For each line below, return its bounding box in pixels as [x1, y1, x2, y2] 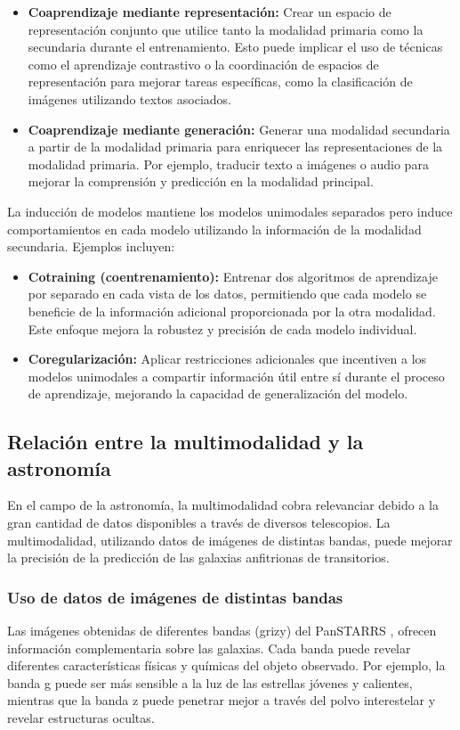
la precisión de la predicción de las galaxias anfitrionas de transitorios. [7, 548, 390, 567]
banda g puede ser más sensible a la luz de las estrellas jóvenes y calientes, [7, 673, 413, 692]
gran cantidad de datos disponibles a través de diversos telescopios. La [7, 513, 391, 532]
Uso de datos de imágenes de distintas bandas [7, 586, 343, 608]
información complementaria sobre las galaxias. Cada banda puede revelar [7, 638, 411, 657]
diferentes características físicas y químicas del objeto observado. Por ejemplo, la [7, 656, 446, 675]
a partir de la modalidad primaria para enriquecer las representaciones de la [28, 137, 443, 156]
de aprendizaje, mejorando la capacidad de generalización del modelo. [28, 384, 408, 403]
